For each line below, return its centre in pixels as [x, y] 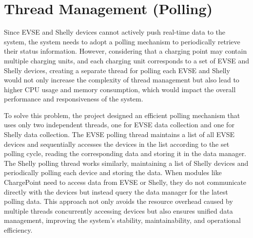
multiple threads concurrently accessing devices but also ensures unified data [118, 210]
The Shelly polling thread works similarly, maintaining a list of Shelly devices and [126, 163]
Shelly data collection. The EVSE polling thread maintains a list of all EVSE [119, 134]
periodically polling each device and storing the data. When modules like [113, 172]
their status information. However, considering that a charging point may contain [126, 51]
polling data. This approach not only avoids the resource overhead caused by [118, 201]
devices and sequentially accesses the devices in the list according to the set [117, 144]
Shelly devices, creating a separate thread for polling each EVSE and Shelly [117, 70]
